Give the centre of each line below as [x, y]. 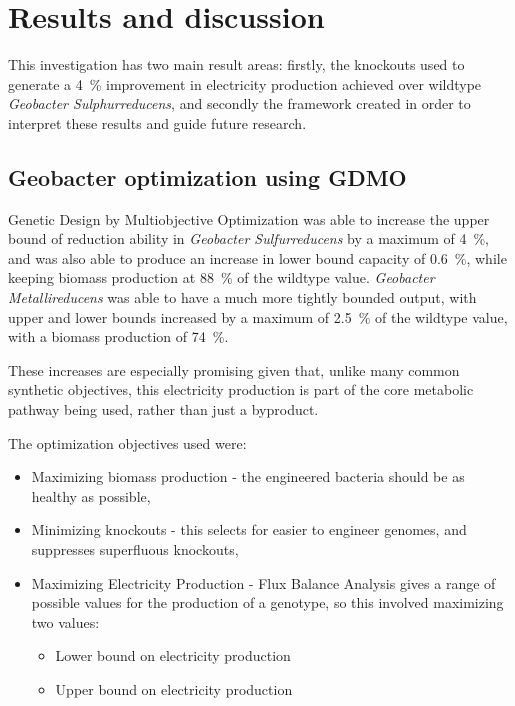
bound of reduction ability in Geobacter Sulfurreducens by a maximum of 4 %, [249, 238]
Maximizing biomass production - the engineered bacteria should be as [248, 476]
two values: [65, 621]
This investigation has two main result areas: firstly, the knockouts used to [236, 64]
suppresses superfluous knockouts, [135, 549]
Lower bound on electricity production [173, 655]
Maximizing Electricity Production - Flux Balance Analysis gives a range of [263, 582]
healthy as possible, [91, 495]
